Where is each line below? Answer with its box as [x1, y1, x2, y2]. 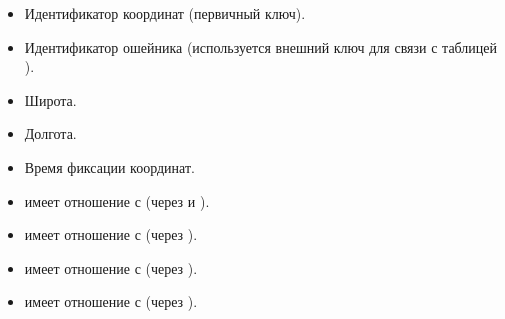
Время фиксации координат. [24, 156, 195, 177]
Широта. [24, 89, 77, 110]
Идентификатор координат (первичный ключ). [24, 3, 306, 23]
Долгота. [24, 123, 77, 144]
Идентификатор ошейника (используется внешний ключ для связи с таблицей [24, 36, 498, 57]
